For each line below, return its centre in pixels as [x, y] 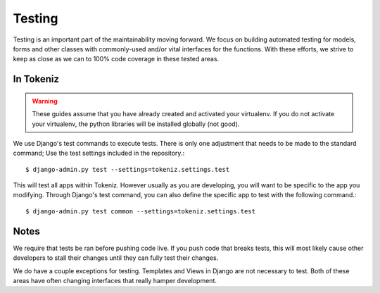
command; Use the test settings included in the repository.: [99, 153]
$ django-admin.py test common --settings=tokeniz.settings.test [141, 211]
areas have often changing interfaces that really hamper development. [115, 280]
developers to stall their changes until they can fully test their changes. [116, 258]
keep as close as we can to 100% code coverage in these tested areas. [116, 59]
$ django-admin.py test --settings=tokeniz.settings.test [128, 169]
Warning [45, 101]
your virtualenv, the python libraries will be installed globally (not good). [136, 124]
